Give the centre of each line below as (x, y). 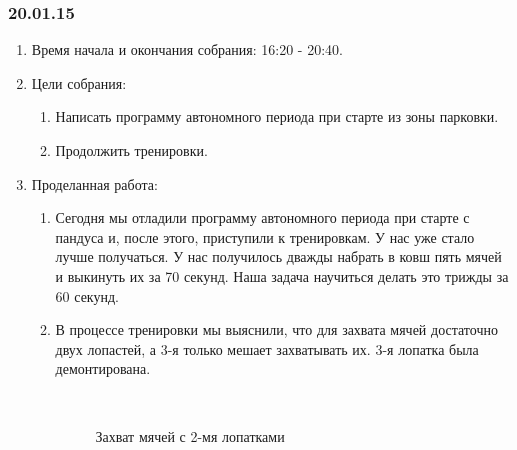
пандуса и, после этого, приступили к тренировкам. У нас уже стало (265, 236)
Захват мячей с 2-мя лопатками (190, 435)
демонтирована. (103, 368)
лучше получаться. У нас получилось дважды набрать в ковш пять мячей (278, 256)
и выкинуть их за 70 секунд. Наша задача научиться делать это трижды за (282, 275)
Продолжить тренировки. (131, 150)
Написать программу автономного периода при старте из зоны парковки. (277, 116)
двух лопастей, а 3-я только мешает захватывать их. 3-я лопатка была (267, 348)
